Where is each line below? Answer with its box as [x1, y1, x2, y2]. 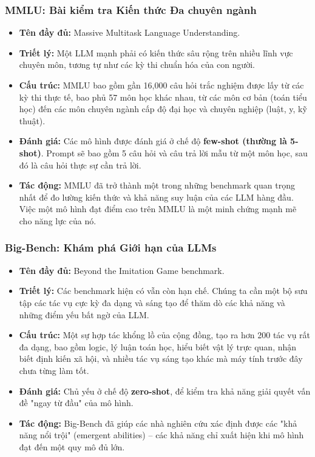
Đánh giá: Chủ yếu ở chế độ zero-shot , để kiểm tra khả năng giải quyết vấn [19, 384, 311, 397]
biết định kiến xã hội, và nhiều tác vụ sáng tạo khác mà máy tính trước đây [19, 352, 303, 365]
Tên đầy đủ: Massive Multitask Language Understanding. [19, 26, 240, 39]
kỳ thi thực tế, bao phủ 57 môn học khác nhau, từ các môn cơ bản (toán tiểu [19, 90, 307, 103]
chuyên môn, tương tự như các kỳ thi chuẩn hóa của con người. [19, 58, 255, 71]
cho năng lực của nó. [19, 214, 97, 227]
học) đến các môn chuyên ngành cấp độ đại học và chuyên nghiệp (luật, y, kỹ [19, 102, 307, 115]
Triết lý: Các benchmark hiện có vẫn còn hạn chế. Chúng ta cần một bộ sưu [19, 284, 308, 297]
